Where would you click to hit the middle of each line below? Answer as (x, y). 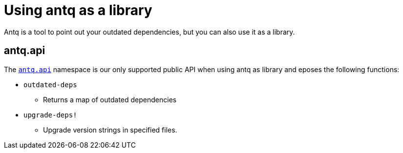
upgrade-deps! (50, 115)
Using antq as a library (78, 10)
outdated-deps (50, 85)
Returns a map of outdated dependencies (110, 99)
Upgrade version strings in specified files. (110, 130)
